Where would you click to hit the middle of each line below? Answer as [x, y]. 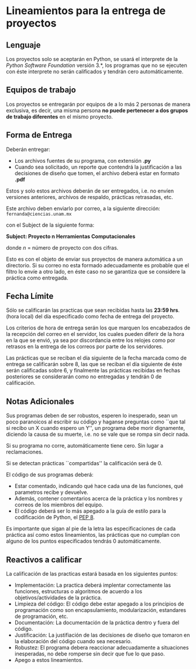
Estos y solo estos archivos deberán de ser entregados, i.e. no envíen [90, 191]
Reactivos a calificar [44, 559]
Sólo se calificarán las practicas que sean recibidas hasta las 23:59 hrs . [93, 310]
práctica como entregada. [37, 278]
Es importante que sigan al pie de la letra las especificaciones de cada [91, 529]
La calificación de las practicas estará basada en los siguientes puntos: [92, 574]
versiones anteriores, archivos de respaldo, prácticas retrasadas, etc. [90, 197]
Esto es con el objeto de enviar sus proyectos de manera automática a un [94, 259]
